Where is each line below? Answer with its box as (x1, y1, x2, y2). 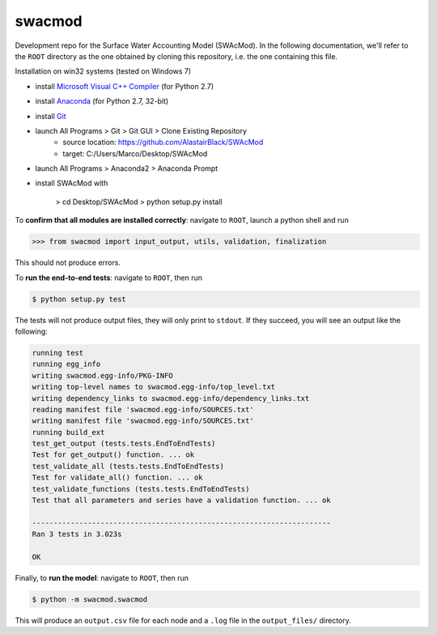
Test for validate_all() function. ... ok (32, 473, 203, 482)
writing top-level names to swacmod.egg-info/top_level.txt (32, 382, 276, 392)
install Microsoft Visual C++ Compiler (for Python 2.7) (35, 81, 214, 91)
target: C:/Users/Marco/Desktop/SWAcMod (62, 148, 208, 158)
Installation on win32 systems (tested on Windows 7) (15, 66, 192, 76)
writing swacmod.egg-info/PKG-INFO (32, 371, 173, 380)
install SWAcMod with (35, 178, 108, 188)
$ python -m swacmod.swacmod (32, 595, 148, 603)
